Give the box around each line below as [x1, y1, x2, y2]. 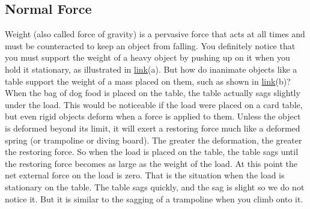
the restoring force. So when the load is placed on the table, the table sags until [5, 145, 299, 158]
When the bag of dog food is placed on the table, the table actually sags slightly [5, 86, 300, 99]
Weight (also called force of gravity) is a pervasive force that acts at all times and [5, 28, 305, 40]
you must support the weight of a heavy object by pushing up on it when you [5, 51, 290, 64]
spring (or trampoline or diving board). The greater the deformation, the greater [5, 133, 302, 146]
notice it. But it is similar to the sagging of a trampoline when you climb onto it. [5, 192, 303, 205]
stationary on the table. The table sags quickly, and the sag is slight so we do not [5, 180, 305, 193]
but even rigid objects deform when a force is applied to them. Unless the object [5, 110, 301, 123]
